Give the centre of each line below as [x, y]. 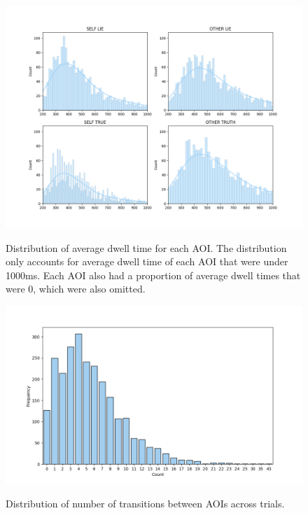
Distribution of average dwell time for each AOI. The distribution [146, 247]
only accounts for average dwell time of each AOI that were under [147, 261]
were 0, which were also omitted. [76, 289]
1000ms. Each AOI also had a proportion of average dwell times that [153, 275]
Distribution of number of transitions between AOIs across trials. [145, 503]
